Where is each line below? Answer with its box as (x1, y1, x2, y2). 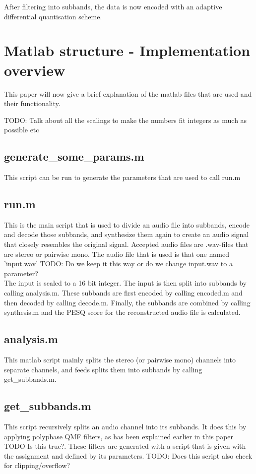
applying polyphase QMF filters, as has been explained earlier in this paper (4, 431, 234, 441)
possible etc (4, 124, 39, 135)
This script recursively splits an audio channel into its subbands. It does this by (4, 421, 247, 431)
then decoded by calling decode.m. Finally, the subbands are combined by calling (4, 297, 251, 307)
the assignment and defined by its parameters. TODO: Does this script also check (4, 450, 253, 461)
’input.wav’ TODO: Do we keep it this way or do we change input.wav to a (4, 258, 233, 269)
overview (4, 59, 65, 80)
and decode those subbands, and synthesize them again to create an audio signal (4, 229, 249, 239)
